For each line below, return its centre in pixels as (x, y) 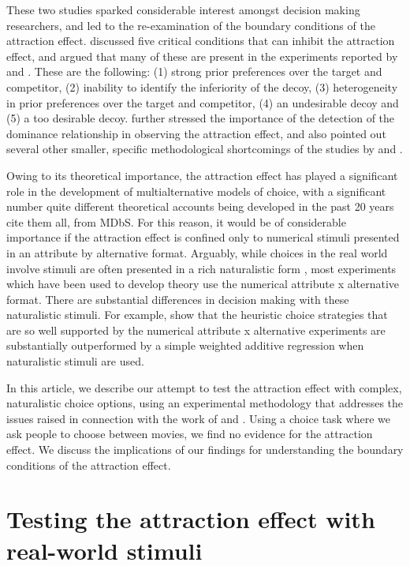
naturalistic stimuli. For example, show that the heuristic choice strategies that (197, 315)
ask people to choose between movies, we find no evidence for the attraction (190, 434)
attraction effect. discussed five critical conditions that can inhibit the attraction (201, 41)
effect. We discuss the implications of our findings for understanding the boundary (205, 450)
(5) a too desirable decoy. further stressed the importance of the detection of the (201, 118)
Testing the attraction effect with (191, 519)
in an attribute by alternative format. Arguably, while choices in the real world (197, 252)
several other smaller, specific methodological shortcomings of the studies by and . (205, 149)
